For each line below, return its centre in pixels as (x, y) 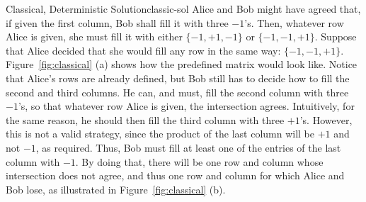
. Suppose (336, 37)
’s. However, (326, 119)
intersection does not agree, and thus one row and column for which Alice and (175, 175)
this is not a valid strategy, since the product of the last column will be (160, 134)
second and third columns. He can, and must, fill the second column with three (177, 92)
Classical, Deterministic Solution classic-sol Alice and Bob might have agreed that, (183, 9)
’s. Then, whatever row (294, 22)
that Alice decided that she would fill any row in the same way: (143, 50)
